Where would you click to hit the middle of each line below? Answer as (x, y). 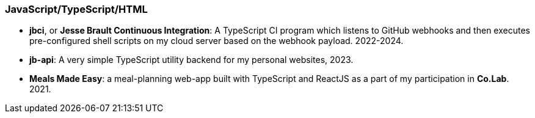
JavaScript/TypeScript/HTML (76, 9)
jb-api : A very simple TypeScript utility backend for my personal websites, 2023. (191, 60)
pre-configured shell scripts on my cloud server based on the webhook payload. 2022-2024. (217, 41)
